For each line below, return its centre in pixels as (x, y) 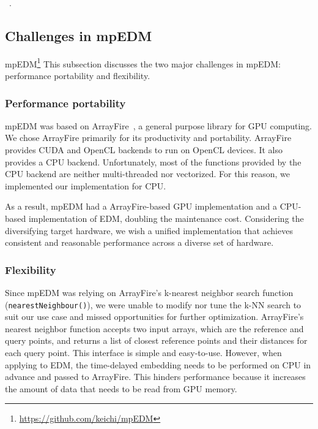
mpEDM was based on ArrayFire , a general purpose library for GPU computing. (158, 125)
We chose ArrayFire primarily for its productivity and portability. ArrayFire (148, 138)
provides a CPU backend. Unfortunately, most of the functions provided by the (153, 161)
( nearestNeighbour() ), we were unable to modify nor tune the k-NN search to (153, 304)
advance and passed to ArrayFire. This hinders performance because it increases (155, 377)
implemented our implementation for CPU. (86, 185)
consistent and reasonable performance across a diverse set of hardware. (139, 242)
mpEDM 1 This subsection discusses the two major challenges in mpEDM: (143, 63)
